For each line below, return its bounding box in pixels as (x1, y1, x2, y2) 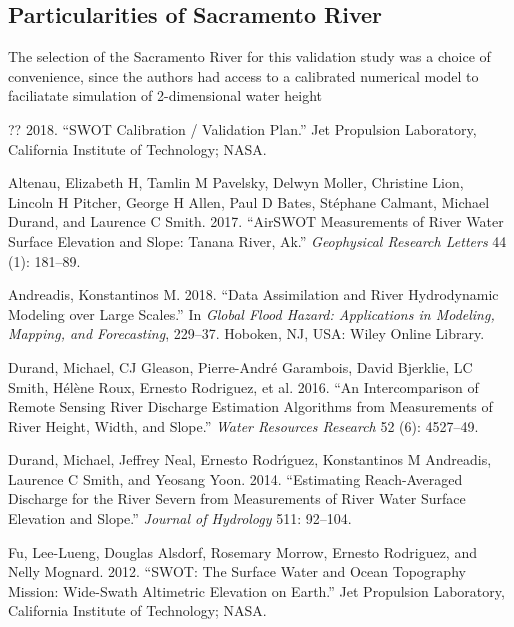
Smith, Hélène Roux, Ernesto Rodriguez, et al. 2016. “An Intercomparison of (8, 376, 479, 397)
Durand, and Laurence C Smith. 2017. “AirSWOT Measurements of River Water (8, 211, 504, 232)
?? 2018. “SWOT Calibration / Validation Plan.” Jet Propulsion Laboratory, (8, 118, 477, 139)
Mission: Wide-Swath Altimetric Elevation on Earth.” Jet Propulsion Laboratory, (8, 580, 505, 601)
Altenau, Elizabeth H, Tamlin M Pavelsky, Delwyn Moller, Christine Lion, (8, 172, 464, 193)
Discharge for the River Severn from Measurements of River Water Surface (8, 488, 466, 509)
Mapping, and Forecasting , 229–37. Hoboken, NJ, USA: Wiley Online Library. (8, 323, 485, 344)
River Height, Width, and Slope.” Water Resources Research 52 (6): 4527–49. (8, 415, 479, 436)
